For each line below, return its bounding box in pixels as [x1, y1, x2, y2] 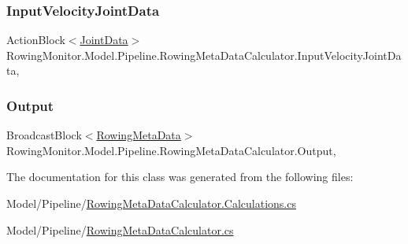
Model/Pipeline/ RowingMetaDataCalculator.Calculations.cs [6, 195, 296, 211]
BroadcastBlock [6, 127, 82, 143]
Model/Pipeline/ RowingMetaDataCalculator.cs [6, 221, 234, 238]
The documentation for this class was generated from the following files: [6, 168, 354, 185]
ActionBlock [6, 31, 65, 48]
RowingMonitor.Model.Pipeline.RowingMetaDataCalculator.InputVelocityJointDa [6, 46, 402, 63]
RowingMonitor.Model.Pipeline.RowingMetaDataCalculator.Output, [6, 142, 336, 158]
